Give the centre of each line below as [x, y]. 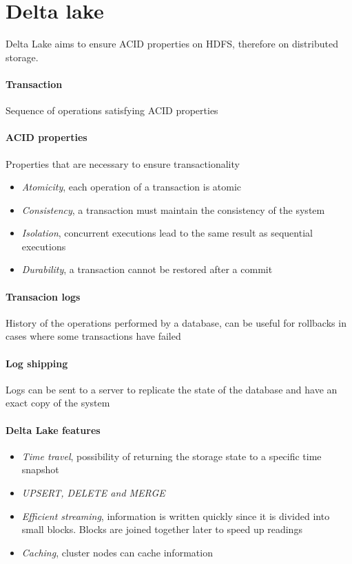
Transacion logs [43, 296]
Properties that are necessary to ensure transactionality [123, 163]
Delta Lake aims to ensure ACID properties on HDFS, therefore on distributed [172, 44]
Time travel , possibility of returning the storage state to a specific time [172, 456]
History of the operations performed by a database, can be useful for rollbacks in [176, 322]
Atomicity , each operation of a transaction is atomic [132, 187]
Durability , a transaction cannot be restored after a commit [147, 269]
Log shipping [37, 363]
